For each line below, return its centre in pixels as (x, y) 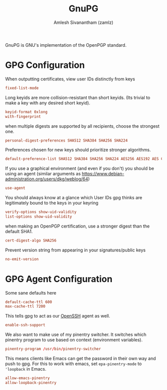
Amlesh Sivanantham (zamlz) (83, 22)
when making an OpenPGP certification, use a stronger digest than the (78, 226)
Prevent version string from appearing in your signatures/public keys (75, 250)
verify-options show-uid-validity (41, 212)
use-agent (15, 188)
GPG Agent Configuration (59, 279)
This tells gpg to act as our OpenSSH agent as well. (58, 316)
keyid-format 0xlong (27, 112)
